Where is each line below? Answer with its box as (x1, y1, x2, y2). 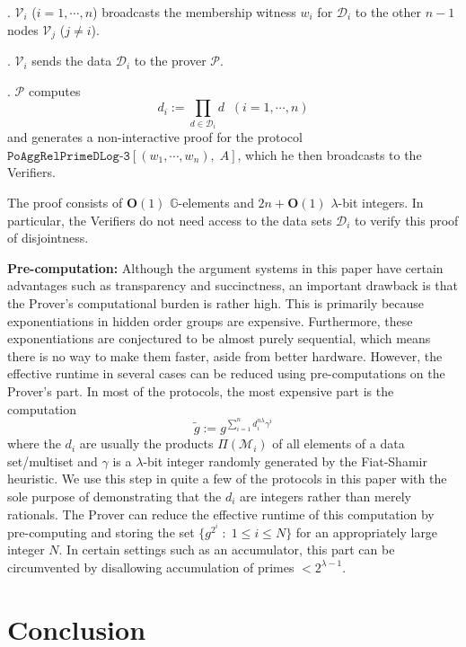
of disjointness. (7, 228, 89, 247)
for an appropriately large (295, 522, 438, 541)
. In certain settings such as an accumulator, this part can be (58, 540, 395, 559)
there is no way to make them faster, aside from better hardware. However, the (7, 346, 443, 365)
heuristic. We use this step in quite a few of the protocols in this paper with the (7, 469, 447, 488)
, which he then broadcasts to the (237, 145, 422, 164)
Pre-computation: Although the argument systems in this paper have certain (7, 258, 444, 277)
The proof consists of (7, 192, 123, 211)
